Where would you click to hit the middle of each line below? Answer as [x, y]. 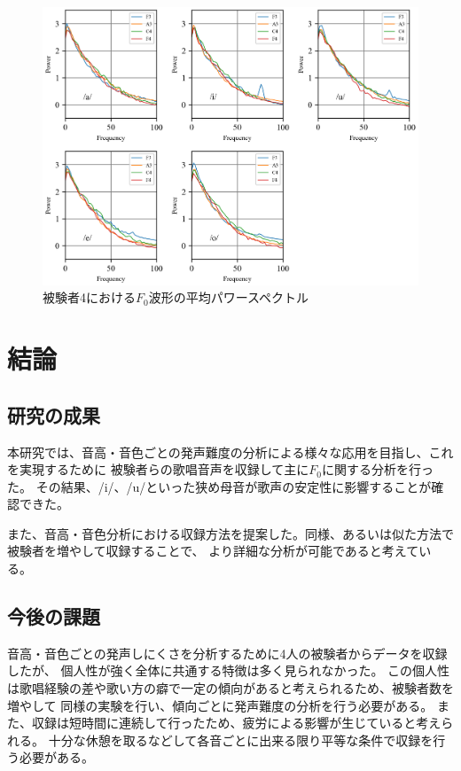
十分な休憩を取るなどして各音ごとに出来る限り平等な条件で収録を [241, 740]
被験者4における [89, 297]
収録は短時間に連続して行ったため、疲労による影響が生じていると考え [236, 723]
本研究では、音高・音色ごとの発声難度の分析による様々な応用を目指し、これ [230, 452]
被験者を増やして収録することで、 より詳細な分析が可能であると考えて [213, 551]
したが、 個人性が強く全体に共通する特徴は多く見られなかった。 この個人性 [229, 670]
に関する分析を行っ [377, 469]
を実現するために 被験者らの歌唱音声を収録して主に [158, 469]
